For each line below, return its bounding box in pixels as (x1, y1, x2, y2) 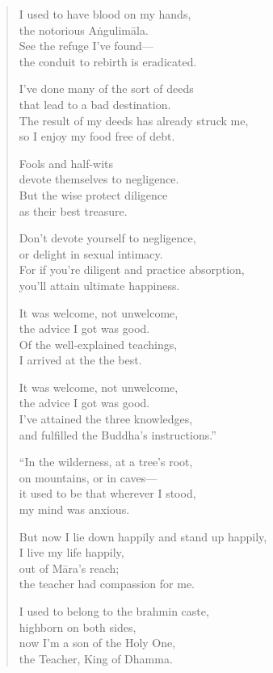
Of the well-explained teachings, (19, 335, 178, 352)
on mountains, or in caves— (19, 469, 157, 486)
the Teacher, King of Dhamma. (19, 650, 173, 667)
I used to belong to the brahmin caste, (19, 603, 209, 619)
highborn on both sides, (19, 618, 136, 635)
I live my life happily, (19, 544, 124, 561)
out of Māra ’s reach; (19, 559, 120, 576)
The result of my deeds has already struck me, (19, 111, 249, 128)
